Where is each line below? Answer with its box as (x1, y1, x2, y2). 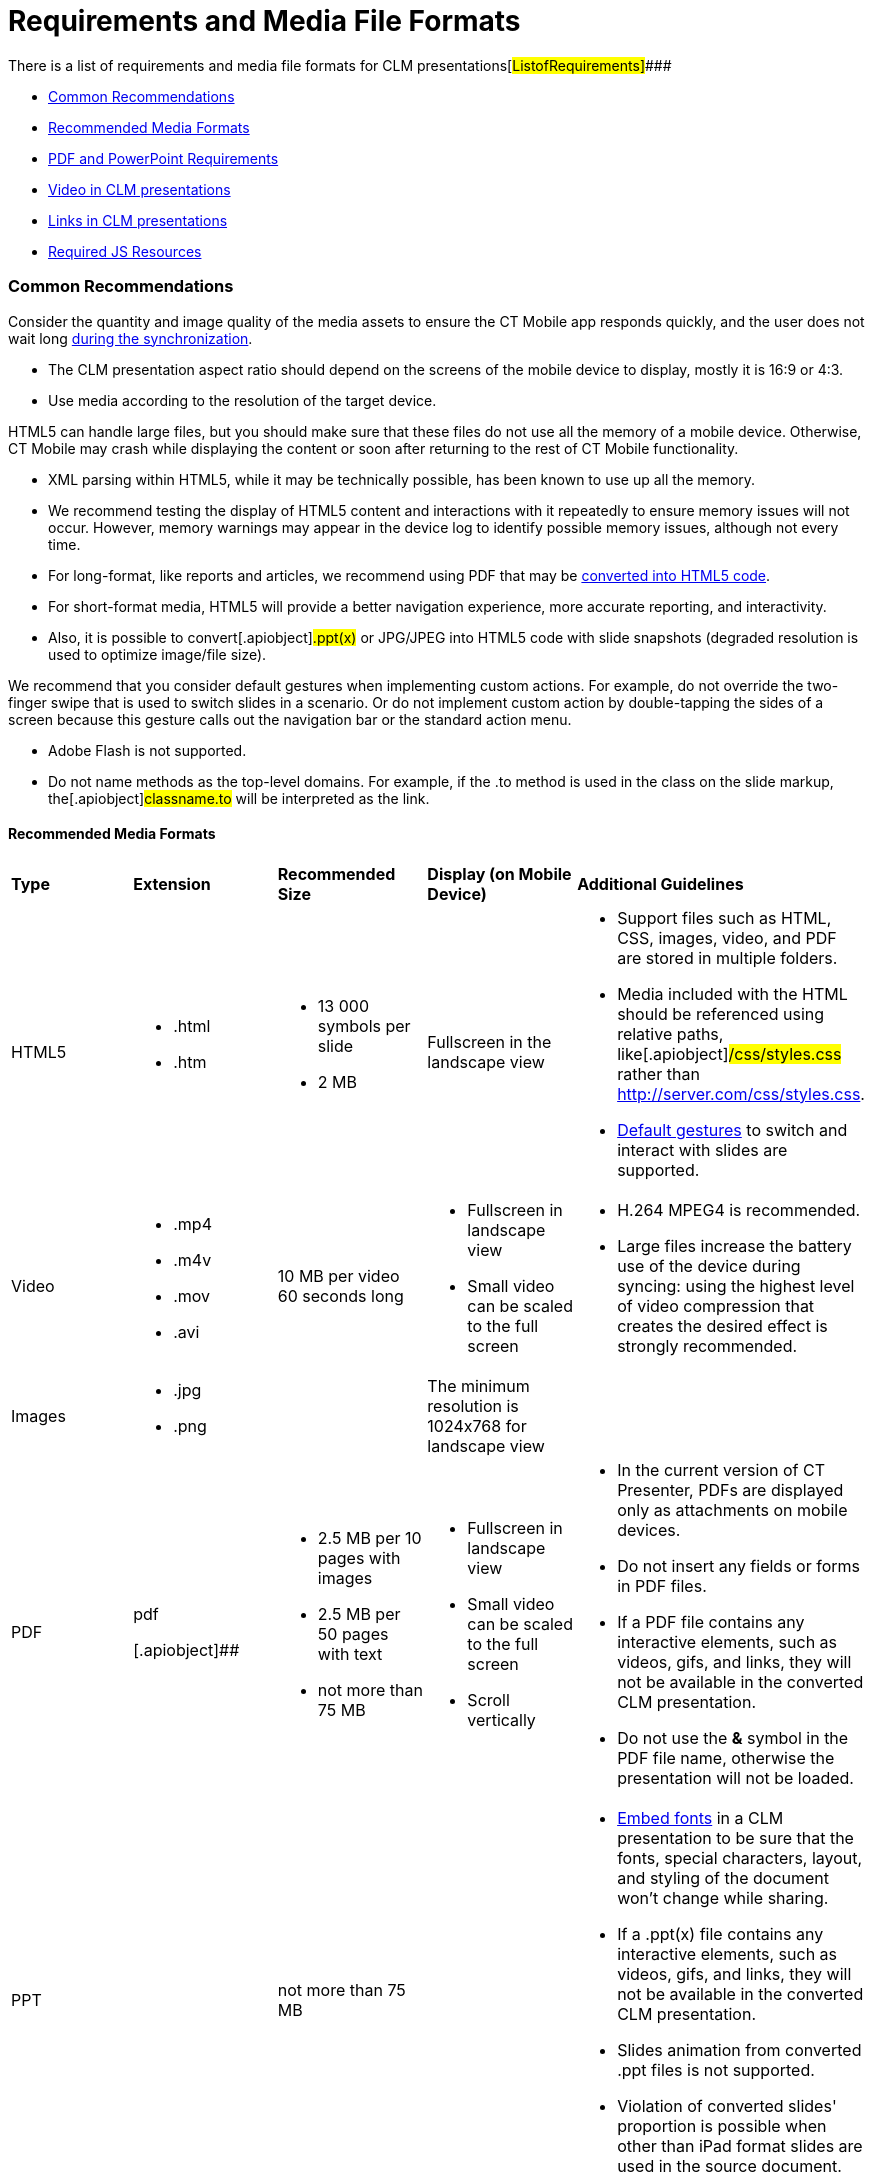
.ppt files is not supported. (617, 2059, 815, 2080)
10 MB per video (277, 1265, 400, 1286)
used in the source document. (617, 2155, 842, 2176)
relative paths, (617, 1023, 724, 1044)
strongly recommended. (617, 1335, 798, 1356)
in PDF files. (617, 1575, 707, 1596)
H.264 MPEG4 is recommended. (617, 1199, 861, 1220)
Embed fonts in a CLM (617, 1807, 784, 1828)
